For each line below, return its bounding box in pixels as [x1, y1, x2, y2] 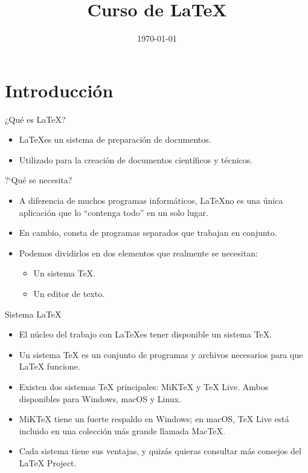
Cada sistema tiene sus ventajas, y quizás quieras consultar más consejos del [19, 445, 301, 457]
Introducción [5, 77, 114, 102]
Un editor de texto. [33, 287, 105, 299]
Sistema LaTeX [5, 307, 62, 320]
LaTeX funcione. [19, 360, 80, 373]
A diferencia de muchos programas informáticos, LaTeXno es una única [19, 194, 283, 207]
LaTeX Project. [19, 456, 77, 469]
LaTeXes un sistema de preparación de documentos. [19, 133, 211, 146]
